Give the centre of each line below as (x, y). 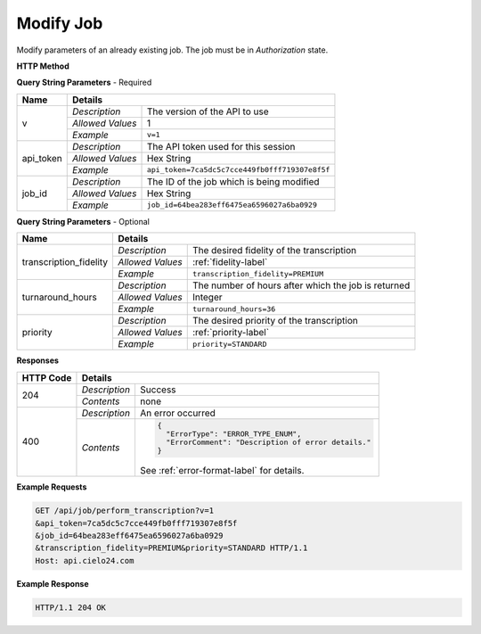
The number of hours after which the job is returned (301, 285)
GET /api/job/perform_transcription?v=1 (124, 511)
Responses (38, 360)
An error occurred (177, 413)
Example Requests (52, 487)
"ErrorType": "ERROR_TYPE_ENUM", (234, 434)
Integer (207, 297)
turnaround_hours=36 (234, 309)
